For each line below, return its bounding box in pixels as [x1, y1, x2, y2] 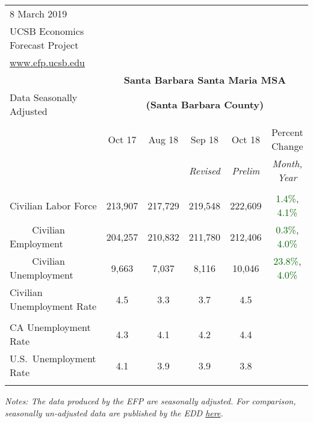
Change [271, 139, 303, 153]
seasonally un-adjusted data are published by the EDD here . [5, 406, 223, 419]
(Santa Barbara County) [146, 97, 264, 111]
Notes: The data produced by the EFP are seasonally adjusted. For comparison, [5, 395, 296, 407]
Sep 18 [190, 132, 219, 146]
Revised [189, 163, 220, 178]
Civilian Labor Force [10, 198, 97, 212]
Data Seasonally [10, 90, 78, 104]
